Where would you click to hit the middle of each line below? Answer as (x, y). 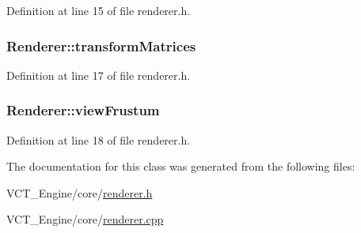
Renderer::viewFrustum (83, 110)
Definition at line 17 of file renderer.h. (99, 75)
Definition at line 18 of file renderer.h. (99, 139)
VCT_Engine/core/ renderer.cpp (85, 219)
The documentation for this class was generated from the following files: (181, 166)
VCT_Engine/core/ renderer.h (80, 192)
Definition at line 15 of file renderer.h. (99, 10)
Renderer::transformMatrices (101, 45)
